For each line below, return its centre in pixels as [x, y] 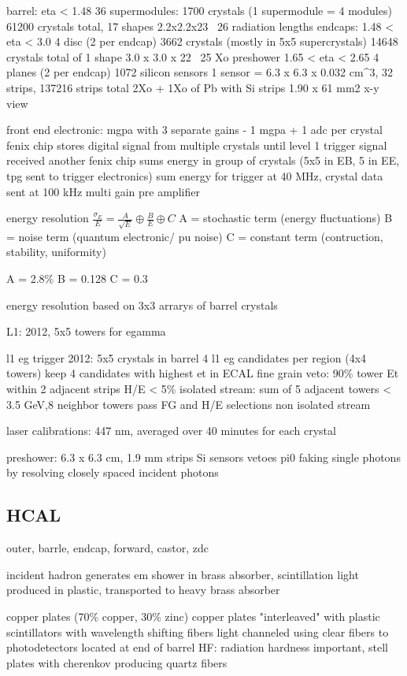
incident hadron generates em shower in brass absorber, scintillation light [183, 574]
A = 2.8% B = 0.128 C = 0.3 [77, 279]
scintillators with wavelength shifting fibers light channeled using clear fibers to [198, 631]
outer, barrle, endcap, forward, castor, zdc [107, 548]
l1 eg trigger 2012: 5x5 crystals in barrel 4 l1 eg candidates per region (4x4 [187, 357]
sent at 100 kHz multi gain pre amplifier [103, 191]
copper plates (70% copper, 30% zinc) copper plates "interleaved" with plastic [193, 616]
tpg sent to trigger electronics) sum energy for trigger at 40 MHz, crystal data [195, 175]
